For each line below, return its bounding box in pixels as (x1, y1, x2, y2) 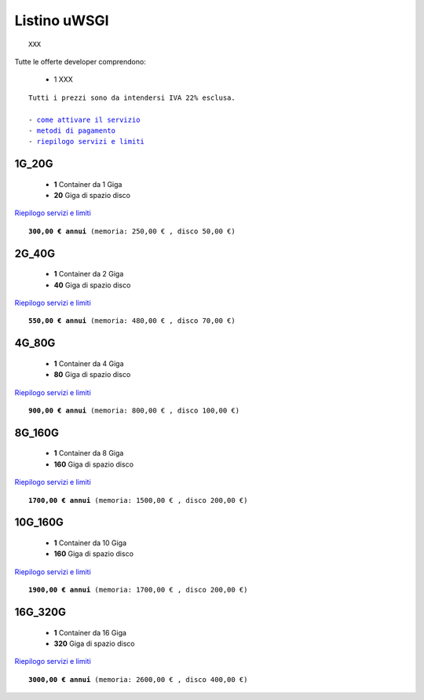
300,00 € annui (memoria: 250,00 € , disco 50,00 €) (28, 226, 236, 236)
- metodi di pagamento (28, 126, 116, 135)
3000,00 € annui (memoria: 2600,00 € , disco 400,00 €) (28, 675, 248, 684)
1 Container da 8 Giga (53, 449, 124, 458)
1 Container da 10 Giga (53, 538, 127, 548)
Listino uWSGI (14, 12, 109, 29)
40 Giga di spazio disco (53, 280, 131, 290)
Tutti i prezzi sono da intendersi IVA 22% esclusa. (28, 93, 236, 102)
